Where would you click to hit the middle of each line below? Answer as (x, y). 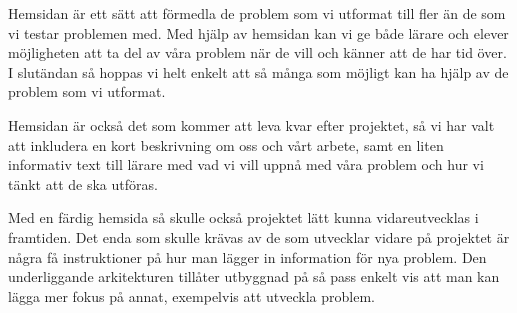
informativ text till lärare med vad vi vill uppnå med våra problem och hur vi (246, 164)
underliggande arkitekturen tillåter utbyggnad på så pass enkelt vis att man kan (254, 276)
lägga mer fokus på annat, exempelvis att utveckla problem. (191, 295)
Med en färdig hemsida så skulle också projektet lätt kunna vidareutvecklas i (243, 217)
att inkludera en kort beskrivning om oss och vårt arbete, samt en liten (226, 144)
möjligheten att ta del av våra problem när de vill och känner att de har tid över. (257, 52)
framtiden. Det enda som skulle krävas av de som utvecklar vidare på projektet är (259, 236)
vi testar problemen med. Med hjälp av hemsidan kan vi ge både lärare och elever (258, 32)
